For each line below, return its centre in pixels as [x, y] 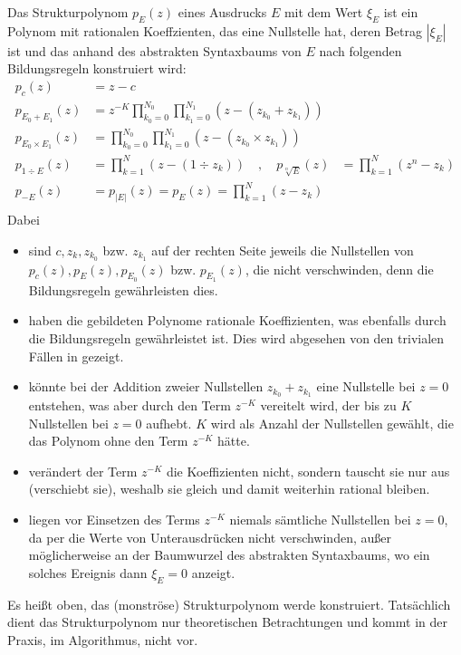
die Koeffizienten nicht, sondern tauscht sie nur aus [308, 471]
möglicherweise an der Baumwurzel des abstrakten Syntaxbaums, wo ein [229, 555]
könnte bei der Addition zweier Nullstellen [146, 386]
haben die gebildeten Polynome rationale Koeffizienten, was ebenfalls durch [237, 320]
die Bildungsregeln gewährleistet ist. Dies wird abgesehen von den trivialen [236, 338]
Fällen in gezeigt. [76, 356]
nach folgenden [360, 50]
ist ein [401, 12]
